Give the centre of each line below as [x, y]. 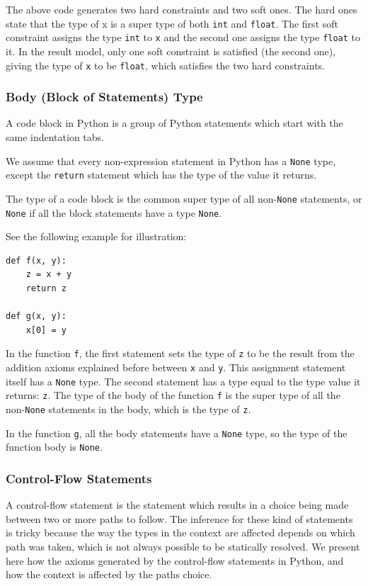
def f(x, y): [36, 260]
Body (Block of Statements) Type [104, 97]
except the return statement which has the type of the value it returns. [161, 175]
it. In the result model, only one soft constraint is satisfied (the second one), [171, 51]
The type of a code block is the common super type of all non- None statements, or [184, 198]
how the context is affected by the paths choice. [109, 574]
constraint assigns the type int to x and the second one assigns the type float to [183, 37]
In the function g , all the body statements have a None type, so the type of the [177, 433]
